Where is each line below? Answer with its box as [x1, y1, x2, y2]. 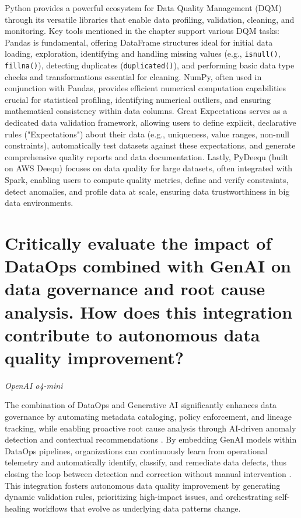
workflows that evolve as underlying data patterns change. [33, 502, 241, 514]
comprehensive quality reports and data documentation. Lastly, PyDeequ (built [5, 150, 289, 163]
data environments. [5, 196, 73, 209]
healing [5, 502, 30, 514]
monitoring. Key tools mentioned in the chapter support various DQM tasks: [5, 25, 279, 37]
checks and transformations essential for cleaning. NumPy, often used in [5, 70, 262, 82]
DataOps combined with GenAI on [5, 254, 292, 278]
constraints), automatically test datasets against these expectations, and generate [5, 139, 296, 151]
